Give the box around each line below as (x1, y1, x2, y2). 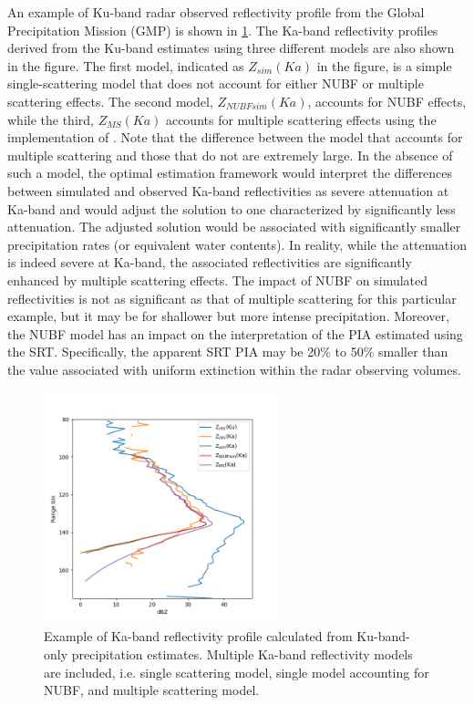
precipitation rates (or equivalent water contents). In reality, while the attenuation (7, 234, 467, 254)
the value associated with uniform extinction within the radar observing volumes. (7, 359, 461, 378)
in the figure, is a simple (316, 56, 452, 75)
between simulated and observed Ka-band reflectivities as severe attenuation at (7, 181, 449, 200)
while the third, (7, 109, 94, 129)
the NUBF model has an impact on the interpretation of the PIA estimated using (7, 324, 463, 343)
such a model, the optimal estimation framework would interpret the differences (7, 163, 453, 182)
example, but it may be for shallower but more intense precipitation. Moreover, (7, 306, 449, 326)
